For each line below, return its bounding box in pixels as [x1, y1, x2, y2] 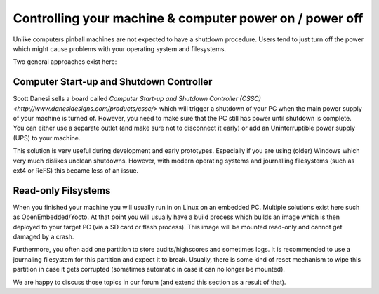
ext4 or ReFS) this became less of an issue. [13, 166, 139, 175]
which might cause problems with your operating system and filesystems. [13, 44, 227, 53]
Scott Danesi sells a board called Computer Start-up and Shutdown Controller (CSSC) [13, 95, 261, 103]
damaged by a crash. [13, 232, 74, 241]
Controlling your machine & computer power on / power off [13, 11, 364, 26]
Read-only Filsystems [13, 185, 111, 196]
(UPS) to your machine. [13, 133, 81, 142]
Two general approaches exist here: [13, 58, 117, 66]
